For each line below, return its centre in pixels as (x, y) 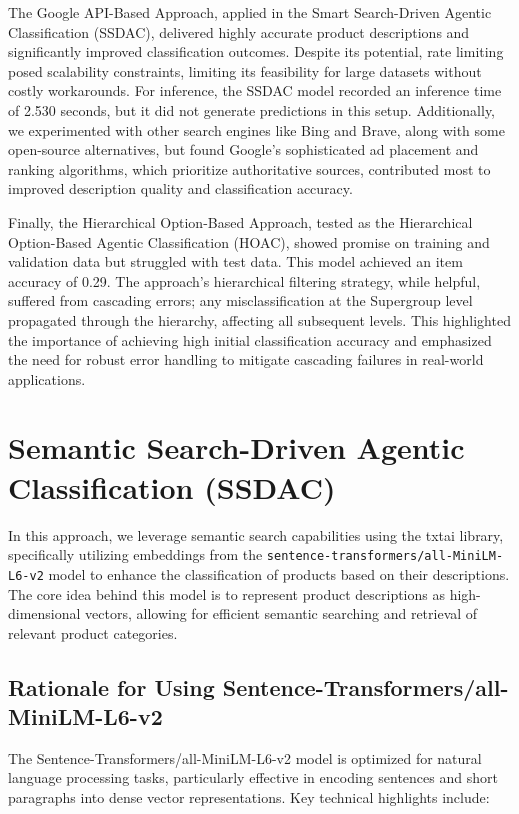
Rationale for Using (111, 686)
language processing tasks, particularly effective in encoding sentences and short (253, 777)
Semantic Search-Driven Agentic (236, 447)
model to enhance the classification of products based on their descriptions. (279, 573)
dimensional (44, 613)
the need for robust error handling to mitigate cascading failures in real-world (246, 359)
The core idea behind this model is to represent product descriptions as (226, 593)
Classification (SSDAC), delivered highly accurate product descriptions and (239, 31)
